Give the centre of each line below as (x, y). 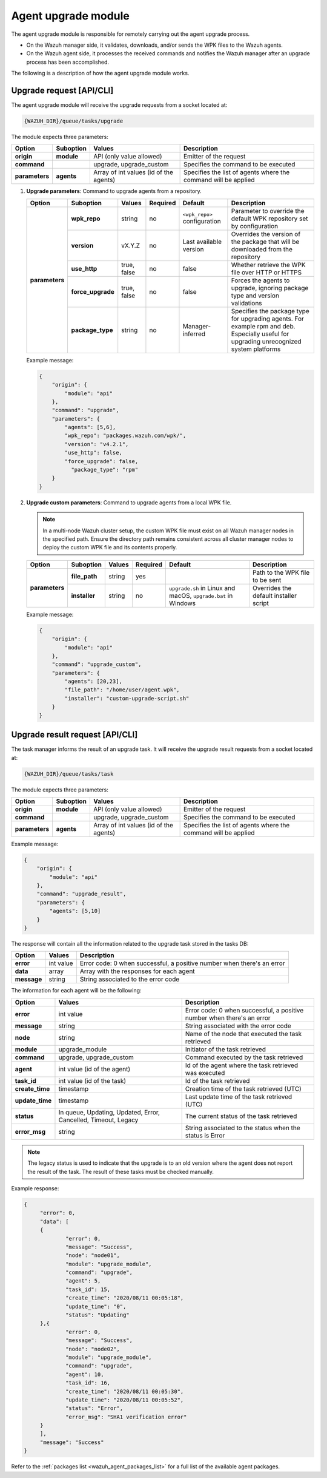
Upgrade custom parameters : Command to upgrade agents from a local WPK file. (129, 502)
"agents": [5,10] (75, 911)
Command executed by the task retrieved (244, 1057)
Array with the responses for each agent (137, 971)
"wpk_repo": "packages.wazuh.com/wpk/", (125, 436)
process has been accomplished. (68, 62)
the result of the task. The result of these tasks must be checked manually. (121, 1171)
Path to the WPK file (281, 572)
